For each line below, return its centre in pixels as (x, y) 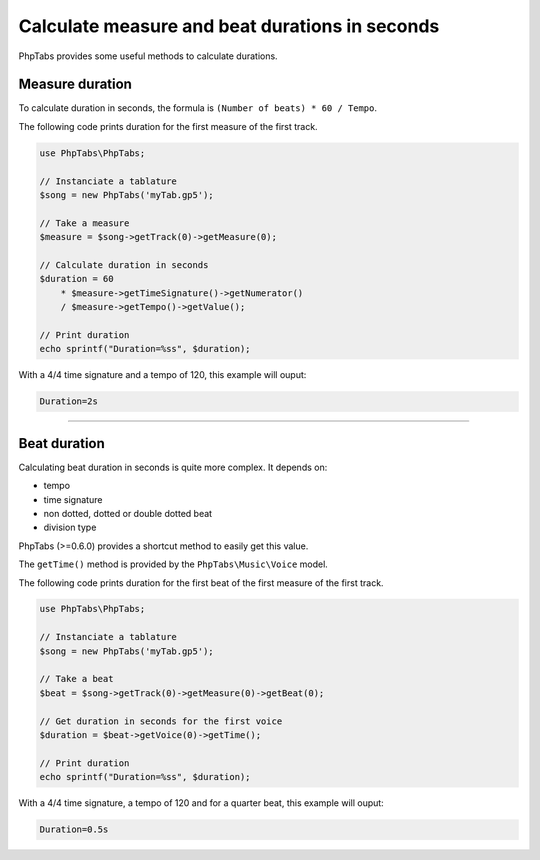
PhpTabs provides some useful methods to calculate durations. (148, 56)
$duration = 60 (76, 279)
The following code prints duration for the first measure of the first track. (168, 126)
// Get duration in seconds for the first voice (161, 721)
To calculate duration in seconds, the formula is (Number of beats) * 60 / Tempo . (198, 108)
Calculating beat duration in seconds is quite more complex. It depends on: (173, 467)
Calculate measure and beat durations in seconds (229, 26)
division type (70, 527)
